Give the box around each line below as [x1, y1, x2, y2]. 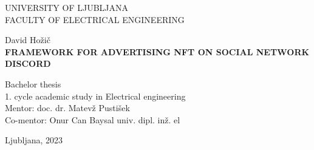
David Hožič [5, 33, 50, 46]
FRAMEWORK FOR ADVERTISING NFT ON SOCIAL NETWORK [5, 45, 310, 58]
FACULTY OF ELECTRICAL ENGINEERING [5, 13, 185, 26]
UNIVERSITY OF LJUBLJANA [5, 1, 128, 13]
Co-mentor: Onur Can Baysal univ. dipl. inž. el [5, 113, 180, 126]
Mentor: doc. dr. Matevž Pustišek [5, 101, 130, 114]
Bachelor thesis [5, 77, 61, 90]
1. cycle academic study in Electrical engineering [5, 89, 186, 102]
